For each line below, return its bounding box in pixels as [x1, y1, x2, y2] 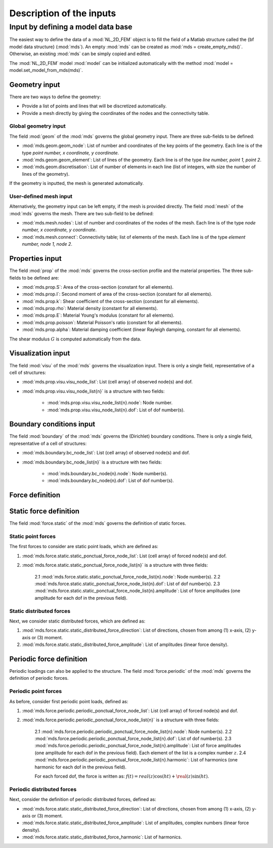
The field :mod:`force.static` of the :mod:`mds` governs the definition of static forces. [9, 520, 187, 526]
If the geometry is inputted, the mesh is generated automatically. [9, 180, 144, 186]
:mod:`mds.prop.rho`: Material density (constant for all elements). [22, 305, 158, 312]
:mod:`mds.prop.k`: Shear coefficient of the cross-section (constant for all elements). [22, 298, 199, 304]
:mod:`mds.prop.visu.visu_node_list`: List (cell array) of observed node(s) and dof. [22, 379, 193, 385]
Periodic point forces [9, 688, 62, 695]
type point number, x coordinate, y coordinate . [22, 149, 119, 156]
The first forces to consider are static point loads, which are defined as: [9, 544, 159, 550]
